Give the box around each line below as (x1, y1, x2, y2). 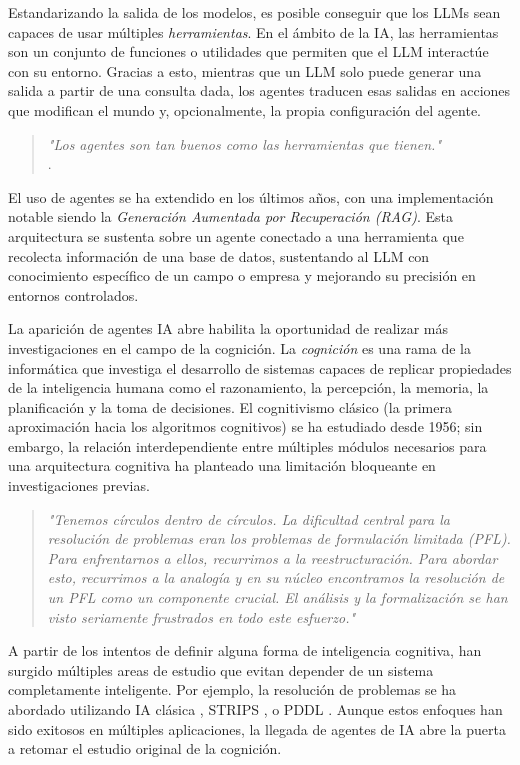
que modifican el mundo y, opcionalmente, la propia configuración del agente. (8, 99, 482, 120)
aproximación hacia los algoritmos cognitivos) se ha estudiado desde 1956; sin (8, 416, 483, 437)
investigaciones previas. (8, 475, 150, 496)
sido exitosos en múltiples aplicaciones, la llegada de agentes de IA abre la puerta (8, 718, 506, 739)
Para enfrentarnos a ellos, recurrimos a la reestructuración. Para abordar (47, 547, 498, 568)
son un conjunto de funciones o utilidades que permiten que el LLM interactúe (8, 41, 489, 62)
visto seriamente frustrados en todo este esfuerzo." (47, 606, 356, 627)
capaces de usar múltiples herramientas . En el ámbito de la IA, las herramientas (8, 21, 499, 42)
